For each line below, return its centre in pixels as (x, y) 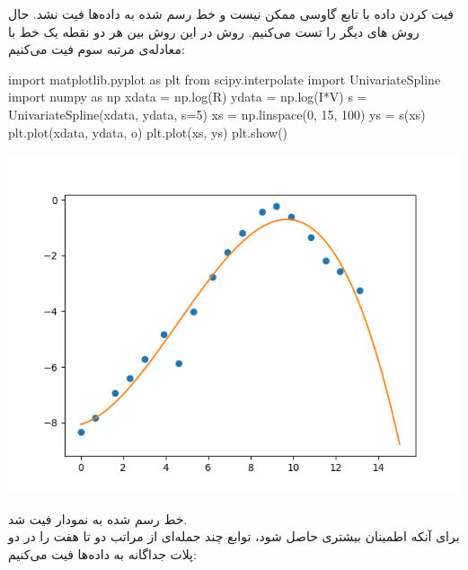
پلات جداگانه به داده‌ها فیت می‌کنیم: (102, 553)
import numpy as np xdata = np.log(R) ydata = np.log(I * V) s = (188, 97)
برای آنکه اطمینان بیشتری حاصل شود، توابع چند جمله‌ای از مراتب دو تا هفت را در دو (234, 536)
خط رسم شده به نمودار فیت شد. (98, 518)
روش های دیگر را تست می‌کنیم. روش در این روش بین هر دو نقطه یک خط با (214, 31)
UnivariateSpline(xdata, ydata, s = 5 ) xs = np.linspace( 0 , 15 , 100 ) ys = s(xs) (217, 114)
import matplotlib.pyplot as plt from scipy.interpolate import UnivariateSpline (225, 79)
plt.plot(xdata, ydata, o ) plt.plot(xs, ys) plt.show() (148, 132)
